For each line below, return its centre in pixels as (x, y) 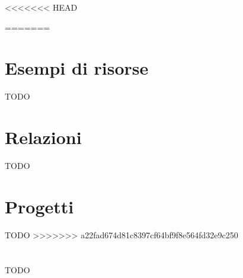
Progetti (39, 206)
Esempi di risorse (77, 68)
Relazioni (43, 137)
